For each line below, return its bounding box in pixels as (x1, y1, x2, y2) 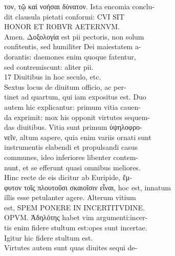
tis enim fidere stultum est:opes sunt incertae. (4, 222, 147, 233)
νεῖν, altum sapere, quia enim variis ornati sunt (4, 131, 151, 142)
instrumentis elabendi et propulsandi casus (4, 142, 138, 152)
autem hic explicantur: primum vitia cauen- (4, 101, 141, 112)
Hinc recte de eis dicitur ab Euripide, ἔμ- (4, 172, 132, 183)
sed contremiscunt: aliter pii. (4, 61, 94, 72)
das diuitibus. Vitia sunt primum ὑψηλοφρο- (4, 122, 142, 132)
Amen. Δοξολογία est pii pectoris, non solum (4, 31, 144, 42)
